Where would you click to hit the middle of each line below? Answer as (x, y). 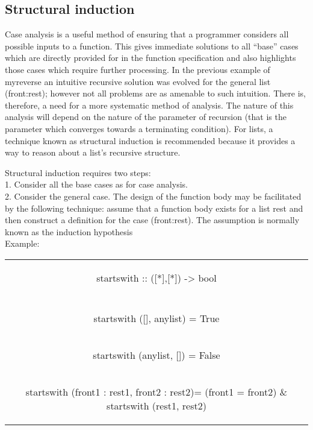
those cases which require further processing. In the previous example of (138, 69)
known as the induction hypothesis (69, 231)
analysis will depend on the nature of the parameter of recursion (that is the (146, 117)
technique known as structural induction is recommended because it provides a (150, 140)
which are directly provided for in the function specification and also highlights (150, 58)
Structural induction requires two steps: (78, 172)
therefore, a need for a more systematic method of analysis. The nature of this (149, 105)
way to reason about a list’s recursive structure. (93, 152)
